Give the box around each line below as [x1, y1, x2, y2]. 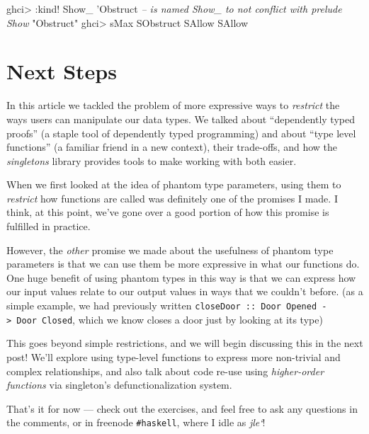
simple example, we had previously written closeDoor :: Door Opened [6, 298, 317, 313]
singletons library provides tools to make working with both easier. [6, 153, 297, 168]
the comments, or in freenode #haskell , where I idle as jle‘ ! [6, 415, 266, 430]
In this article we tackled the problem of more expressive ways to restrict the [6, 98, 340, 113]
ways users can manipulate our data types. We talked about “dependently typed [6, 111, 355, 126]
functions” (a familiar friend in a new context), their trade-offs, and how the [6, 139, 337, 154]
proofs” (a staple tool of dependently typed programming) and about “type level [6, 125, 356, 140]
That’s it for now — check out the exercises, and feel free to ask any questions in [6, 401, 358, 416]
